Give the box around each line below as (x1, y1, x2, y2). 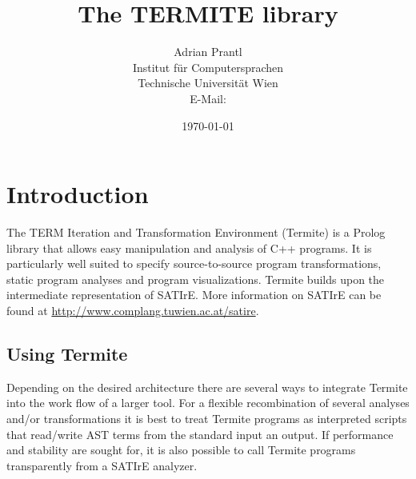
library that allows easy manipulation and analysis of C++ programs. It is (6, 239, 372, 256)
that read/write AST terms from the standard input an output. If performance (6, 425, 394, 442)
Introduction (6, 178, 149, 210)
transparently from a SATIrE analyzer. (6, 457, 198, 473)
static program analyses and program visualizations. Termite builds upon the (6, 270, 385, 287)
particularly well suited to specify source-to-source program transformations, (6, 255, 382, 272)
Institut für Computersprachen (132, 58, 284, 75)
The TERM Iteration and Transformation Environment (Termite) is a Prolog (6, 224, 386, 241)
